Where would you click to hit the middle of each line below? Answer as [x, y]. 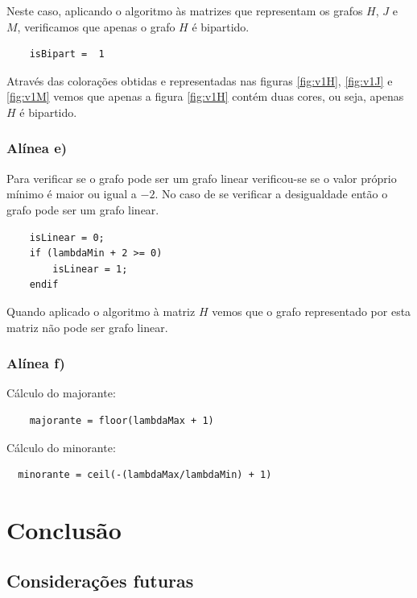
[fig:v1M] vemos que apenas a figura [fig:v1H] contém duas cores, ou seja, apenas [205, 96]
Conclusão [64, 529]
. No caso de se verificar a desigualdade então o [271, 194]
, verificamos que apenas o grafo [96, 26]
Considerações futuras [100, 581]
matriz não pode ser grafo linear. [87, 327]
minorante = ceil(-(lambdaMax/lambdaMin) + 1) [145, 475]
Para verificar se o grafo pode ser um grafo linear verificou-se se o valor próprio [202, 178]
